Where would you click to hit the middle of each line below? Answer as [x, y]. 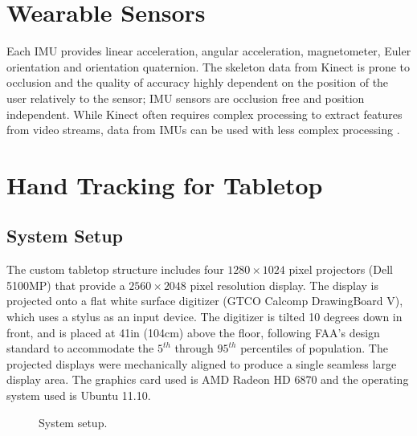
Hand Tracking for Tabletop [165, 184]
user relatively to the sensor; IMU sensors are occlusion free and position [186, 98]
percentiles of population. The [314, 348]
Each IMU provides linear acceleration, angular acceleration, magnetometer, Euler [209, 51]
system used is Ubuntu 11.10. [79, 395]
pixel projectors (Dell [341, 269]
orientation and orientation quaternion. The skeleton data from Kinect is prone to [208, 66]
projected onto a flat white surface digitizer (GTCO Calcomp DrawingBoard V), [205, 301]
